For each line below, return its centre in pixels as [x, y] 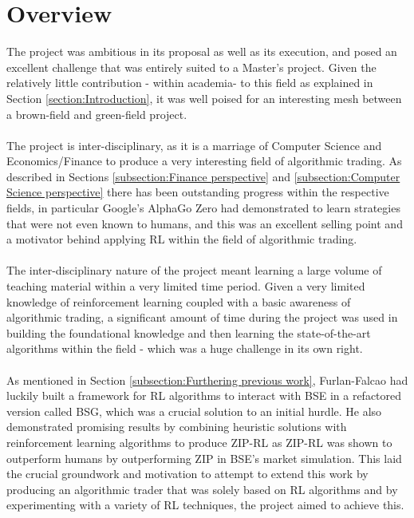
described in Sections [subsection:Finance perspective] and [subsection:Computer [203, 176]
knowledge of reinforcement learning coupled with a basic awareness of [179, 301]
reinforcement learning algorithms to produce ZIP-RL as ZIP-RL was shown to [199, 442]
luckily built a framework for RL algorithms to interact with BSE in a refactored [204, 395]
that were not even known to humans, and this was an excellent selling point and [205, 223]
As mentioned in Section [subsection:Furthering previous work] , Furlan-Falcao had [207, 380]
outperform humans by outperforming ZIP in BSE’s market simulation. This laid [204, 458]
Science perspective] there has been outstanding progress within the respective [198, 192]
